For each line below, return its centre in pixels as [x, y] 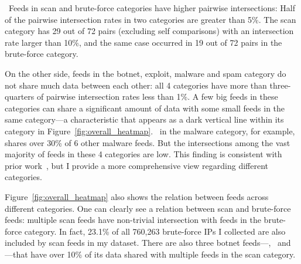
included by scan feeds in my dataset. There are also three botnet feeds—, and [148, 243]
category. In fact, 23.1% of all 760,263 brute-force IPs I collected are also [155, 231]
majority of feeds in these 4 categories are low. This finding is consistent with [143, 154]
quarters [20, 97]
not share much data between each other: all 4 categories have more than [136, 85]
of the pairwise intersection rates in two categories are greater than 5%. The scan [150, 19]
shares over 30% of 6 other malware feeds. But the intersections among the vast [148, 142]
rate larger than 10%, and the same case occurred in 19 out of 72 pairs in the [143, 42]
